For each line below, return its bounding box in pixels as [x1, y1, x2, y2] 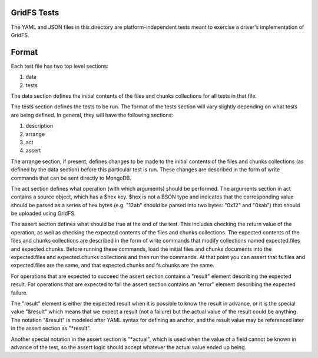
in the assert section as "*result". [11, 324, 91, 332]
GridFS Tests [11, 8, 59, 18]
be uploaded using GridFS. [11, 210, 76, 217]
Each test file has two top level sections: [11, 62, 109, 69]
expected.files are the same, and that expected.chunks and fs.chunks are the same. [11, 262, 215, 269]
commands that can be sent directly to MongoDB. [11, 174, 132, 181]
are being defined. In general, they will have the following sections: [11, 111, 173, 118]
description [25, 122, 54, 130]
